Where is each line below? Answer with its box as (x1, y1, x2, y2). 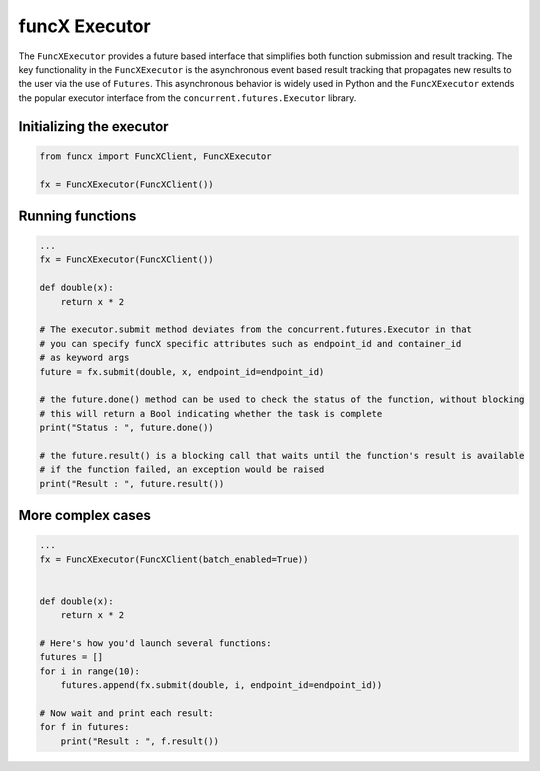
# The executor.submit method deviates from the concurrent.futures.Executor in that (39, 324, 472, 335)
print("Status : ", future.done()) (39, 422, 214, 434)
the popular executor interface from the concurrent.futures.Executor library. (18, 91, 357, 104)
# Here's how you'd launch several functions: (39, 638, 272, 649)
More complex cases (18, 507, 152, 524)
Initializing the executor (18, 118, 169, 135)
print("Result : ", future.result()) (39, 478, 225, 489)
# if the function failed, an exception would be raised (39, 464, 325, 475)
